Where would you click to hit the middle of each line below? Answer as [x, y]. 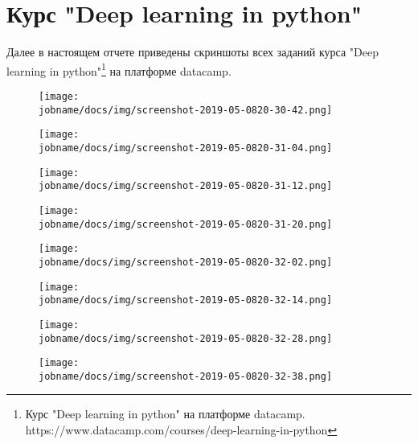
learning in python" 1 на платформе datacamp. [119, 69]
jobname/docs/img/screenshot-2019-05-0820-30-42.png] [186, 110]
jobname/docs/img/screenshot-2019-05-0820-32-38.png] [186, 376]
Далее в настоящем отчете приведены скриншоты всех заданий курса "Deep [193, 52]
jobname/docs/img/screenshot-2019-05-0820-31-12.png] [186, 186]
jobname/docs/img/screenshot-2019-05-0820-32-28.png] [186, 338]
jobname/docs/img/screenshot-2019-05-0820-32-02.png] [186, 262]
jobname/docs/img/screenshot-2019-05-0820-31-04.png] [186, 148]
